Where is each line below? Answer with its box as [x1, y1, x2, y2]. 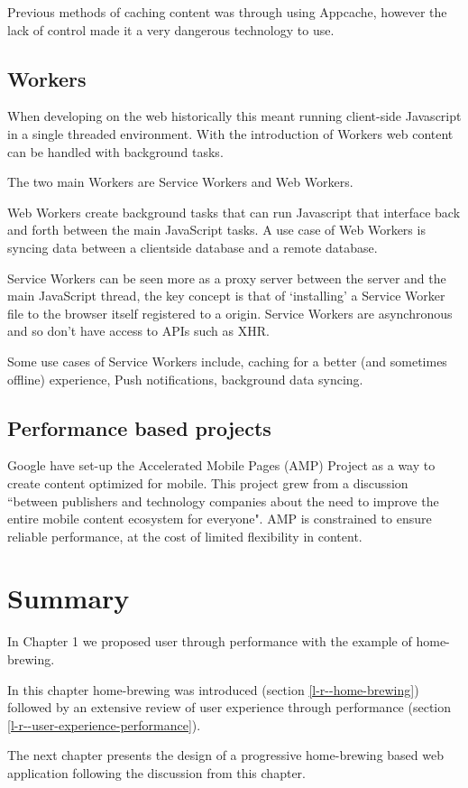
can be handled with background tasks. [7, 142, 224, 161]
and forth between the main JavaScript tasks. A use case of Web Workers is [7, 220, 426, 239]
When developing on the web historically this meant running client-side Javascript [7, 107, 462, 125]
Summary [7, 579, 130, 616]
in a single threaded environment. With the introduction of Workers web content [7, 124, 454, 143]
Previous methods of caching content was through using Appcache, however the [7, 3, 447, 21]
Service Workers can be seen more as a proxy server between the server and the [7, 268, 446, 287]
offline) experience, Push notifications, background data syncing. [7, 369, 363, 388]
